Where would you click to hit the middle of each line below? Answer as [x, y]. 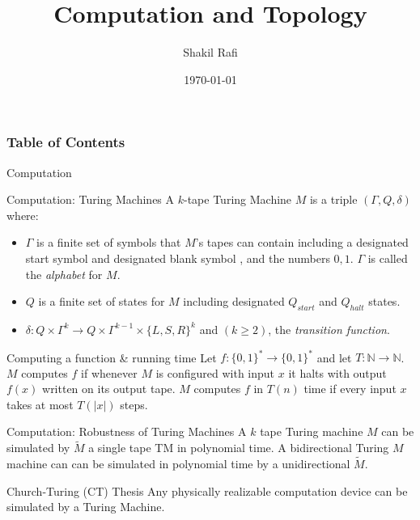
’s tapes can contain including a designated [302, 242]
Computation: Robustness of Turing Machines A [127, 431]
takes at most [40, 404]
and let [334, 357]
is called [388, 258]
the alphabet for [64, 274]
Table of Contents [66, 142]
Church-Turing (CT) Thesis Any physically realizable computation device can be [207, 490]
